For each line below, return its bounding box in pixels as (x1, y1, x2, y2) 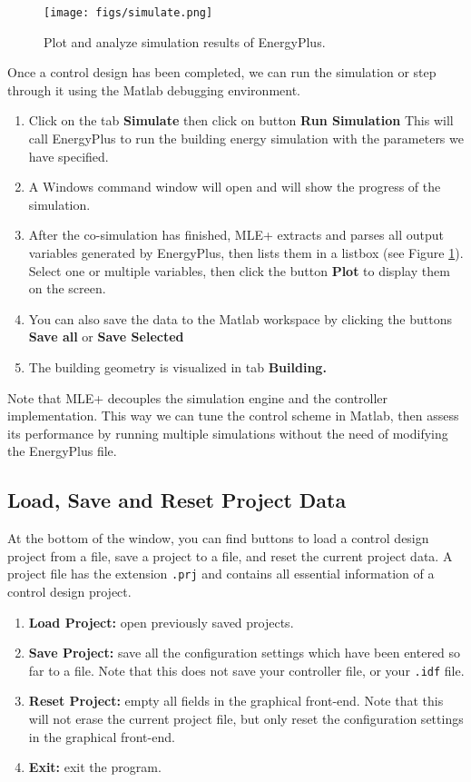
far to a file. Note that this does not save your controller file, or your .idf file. (28, 660, 465, 679)
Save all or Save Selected (28, 327, 184, 346)
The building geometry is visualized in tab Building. (28, 357, 327, 376)
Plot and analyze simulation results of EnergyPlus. (44, 32, 326, 51)
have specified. (28, 146, 109, 165)
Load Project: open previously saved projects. (28, 612, 294, 631)
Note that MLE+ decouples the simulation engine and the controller (7, 388, 388, 407)
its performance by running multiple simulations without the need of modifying (7, 423, 448, 442)
